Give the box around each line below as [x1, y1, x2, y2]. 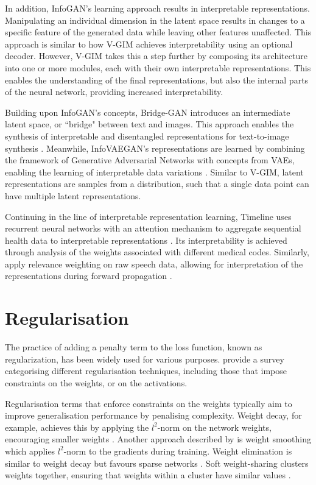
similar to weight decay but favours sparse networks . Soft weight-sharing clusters [5, 456, 309, 469]
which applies [5, 444, 55, 457]
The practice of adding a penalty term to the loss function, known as [5, 341, 262, 353]
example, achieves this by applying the [5, 420, 149, 433]
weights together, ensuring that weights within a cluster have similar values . [5, 469, 291, 481]
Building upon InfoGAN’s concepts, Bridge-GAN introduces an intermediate [5, 105, 290, 118]
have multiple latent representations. [5, 189, 141, 202]
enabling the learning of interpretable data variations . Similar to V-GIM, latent [5, 165, 304, 178]
